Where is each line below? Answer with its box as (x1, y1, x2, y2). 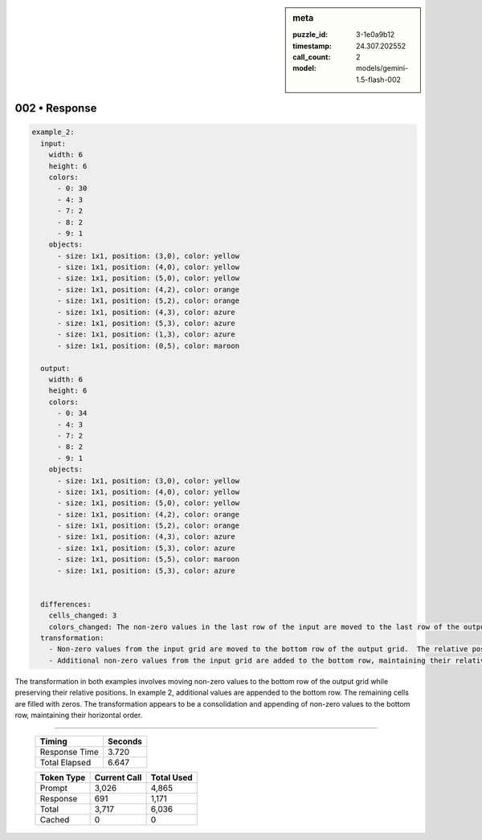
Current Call (94, 772, 142, 783)
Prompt (39, 783, 68, 794)
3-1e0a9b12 (356, 30, 395, 39)
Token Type (39, 772, 86, 783)
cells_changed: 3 (48, 611, 117, 620)
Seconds (107, 736, 142, 747)
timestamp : (292, 41, 333, 51)
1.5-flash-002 (356, 75, 402, 84)
